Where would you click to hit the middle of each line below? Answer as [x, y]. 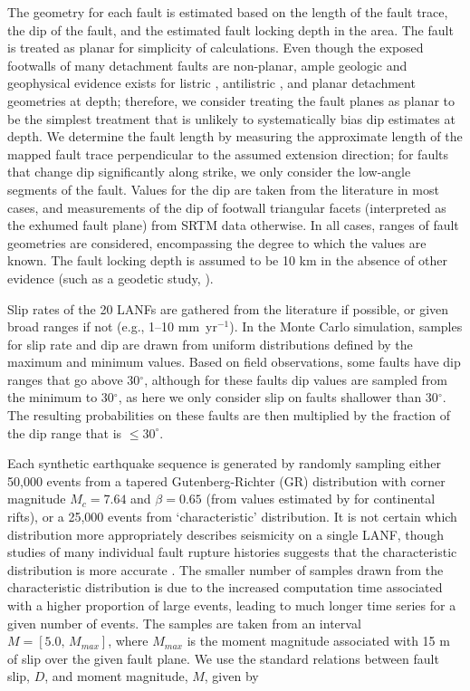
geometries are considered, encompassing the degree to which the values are [217, 242]
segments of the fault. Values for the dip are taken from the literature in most [223, 189]
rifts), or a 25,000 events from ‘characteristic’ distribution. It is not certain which [232, 517]
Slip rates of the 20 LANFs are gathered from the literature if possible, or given [228, 308]
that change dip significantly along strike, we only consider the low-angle [209, 172]
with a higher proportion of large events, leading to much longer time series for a [232, 605]
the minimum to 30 [61, 397]
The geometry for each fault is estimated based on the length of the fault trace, [228, 12]
